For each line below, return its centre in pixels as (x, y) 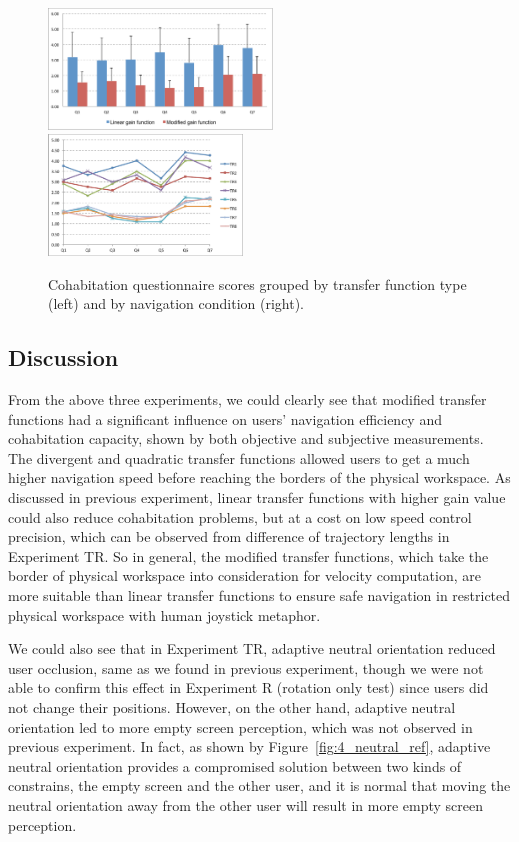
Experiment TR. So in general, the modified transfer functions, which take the (248, 555)
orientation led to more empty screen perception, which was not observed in (240, 726)
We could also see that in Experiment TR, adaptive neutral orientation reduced (252, 648)
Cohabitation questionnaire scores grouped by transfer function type (257, 283)
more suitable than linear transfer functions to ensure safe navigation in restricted (259, 595)
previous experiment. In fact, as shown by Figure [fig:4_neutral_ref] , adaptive (249, 746)
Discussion (63, 357)
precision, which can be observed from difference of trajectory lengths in (229, 536)
